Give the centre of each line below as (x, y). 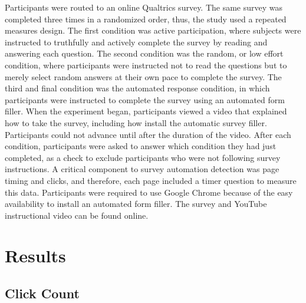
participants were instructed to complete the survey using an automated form (145, 99)
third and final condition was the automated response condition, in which (137, 88)
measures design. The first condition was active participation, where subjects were (153, 30)
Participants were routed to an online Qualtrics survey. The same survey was (144, 7)
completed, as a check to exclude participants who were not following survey (143, 157)
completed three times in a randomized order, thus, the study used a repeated (146, 19)
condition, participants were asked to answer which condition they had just (141, 146)
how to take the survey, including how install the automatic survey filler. (136, 122)
